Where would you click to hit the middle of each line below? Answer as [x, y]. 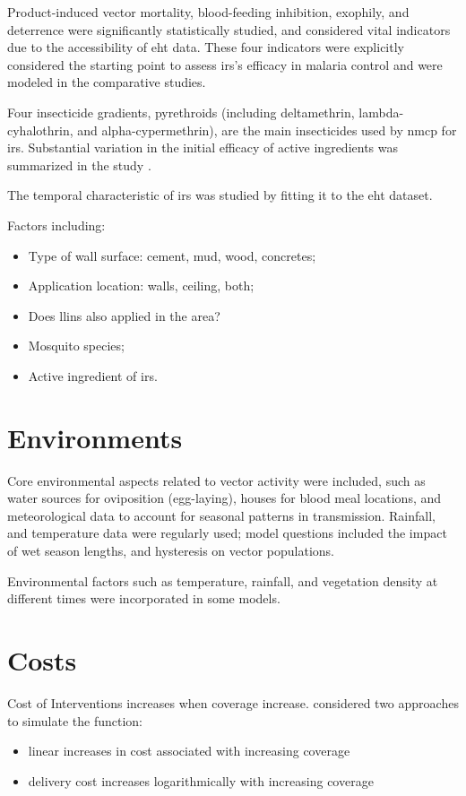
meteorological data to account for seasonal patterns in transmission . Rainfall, [221, 515]
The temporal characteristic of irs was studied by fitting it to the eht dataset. [220, 195]
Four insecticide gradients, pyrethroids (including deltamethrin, [181, 112]
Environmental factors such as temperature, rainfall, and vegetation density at [223, 580]
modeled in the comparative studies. [107, 82]
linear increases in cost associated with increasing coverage [189, 751]
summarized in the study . [79, 164]
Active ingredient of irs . [93, 375]
